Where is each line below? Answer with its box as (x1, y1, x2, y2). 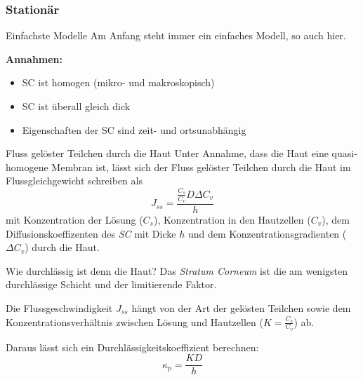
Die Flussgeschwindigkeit (6, 300, 113, 315)
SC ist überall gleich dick (22, 99, 131, 113)
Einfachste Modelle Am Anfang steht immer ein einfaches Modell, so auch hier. (6, 28, 346, 43)
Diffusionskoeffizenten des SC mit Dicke (6, 226, 176, 240)
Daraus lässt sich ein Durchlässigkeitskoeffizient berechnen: (6, 339, 259, 354)
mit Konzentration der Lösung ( (6, 212, 143, 226)
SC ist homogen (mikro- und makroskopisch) (22, 75, 215, 90)
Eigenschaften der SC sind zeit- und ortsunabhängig (22, 122, 246, 137)
